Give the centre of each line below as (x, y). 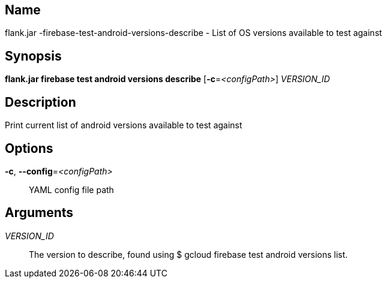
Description (40, 102)
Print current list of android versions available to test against (124, 125)
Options (29, 148)
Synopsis (33, 56)
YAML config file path (71, 189)
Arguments (39, 213)
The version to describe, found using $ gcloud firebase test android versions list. (188, 254)
